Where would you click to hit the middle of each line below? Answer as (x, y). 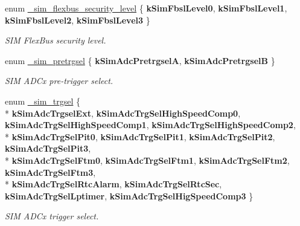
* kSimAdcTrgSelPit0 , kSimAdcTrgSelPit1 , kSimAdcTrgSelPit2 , (140, 136)
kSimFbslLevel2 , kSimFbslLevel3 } (78, 20)
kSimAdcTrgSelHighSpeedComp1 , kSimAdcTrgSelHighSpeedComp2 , (150, 125)
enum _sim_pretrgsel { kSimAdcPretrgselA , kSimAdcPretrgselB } (140, 60)
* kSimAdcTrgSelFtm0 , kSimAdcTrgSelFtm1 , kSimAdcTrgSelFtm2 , (147, 160)
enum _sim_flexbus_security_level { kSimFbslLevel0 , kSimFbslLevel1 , (146, 8)
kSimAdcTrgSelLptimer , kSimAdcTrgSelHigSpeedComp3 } (129, 195)
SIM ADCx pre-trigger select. (59, 81)
